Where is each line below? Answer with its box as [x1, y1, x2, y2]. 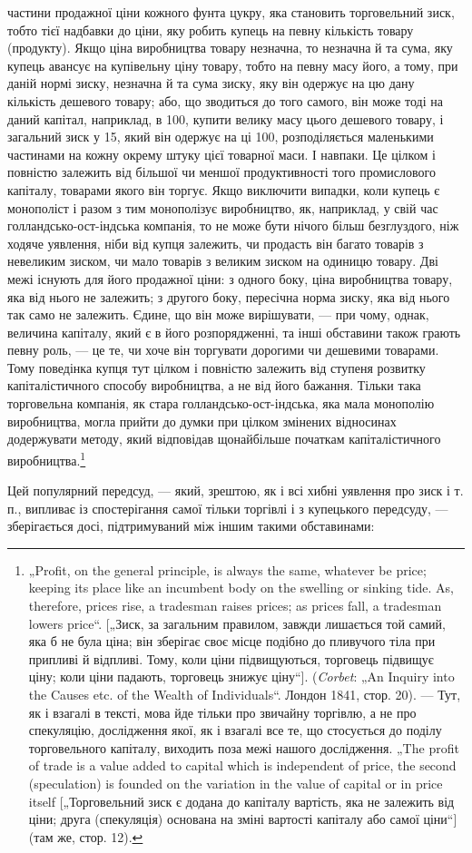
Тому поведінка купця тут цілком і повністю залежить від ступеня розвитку [7, 358, 426, 377]
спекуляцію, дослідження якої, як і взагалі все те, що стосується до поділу [28, 721, 442, 740]
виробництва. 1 [7, 447, 86, 469]
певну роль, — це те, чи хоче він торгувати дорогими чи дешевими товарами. [7, 340, 439, 359]
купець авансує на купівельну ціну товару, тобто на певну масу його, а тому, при [7, 55, 458, 74]
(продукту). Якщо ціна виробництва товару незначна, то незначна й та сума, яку [7, 38, 453, 57]
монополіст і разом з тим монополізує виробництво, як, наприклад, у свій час [7, 198, 438, 217]
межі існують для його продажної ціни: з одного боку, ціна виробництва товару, [7, 269, 453, 288]
